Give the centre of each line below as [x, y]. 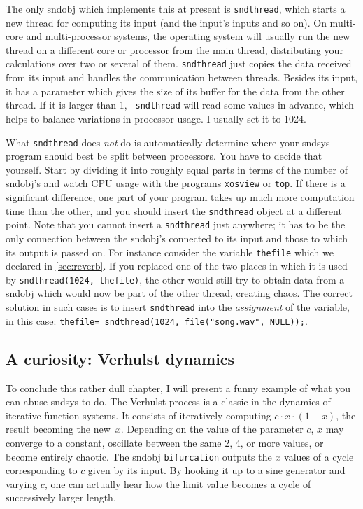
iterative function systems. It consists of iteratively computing [138, 415]
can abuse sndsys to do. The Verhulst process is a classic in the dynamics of [168, 402]
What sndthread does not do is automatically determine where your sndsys [168, 142]
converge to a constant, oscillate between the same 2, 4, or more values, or [165, 442]
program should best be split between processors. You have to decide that [164, 156]
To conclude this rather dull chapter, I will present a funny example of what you [178, 388]
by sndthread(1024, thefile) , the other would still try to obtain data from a [175, 279]
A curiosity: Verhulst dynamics [120, 358]
